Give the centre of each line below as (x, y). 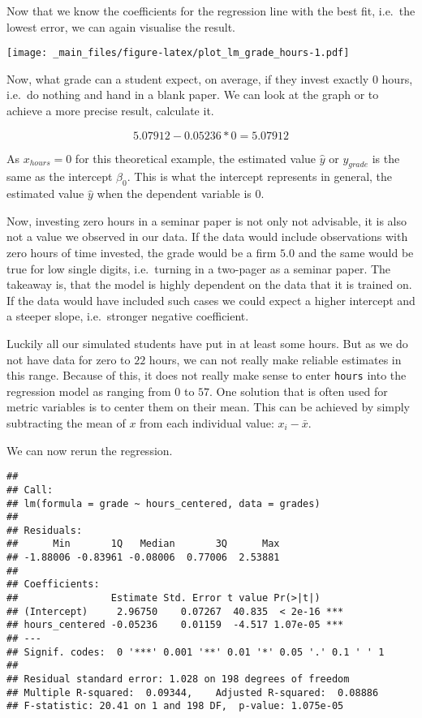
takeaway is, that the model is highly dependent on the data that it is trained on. (209, 284)
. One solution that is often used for (299, 391)
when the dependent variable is (174, 193)
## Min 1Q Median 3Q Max (143, 544)
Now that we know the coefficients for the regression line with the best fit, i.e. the (211, 11)
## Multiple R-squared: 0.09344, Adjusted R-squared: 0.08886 (193, 692)
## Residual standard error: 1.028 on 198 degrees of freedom (178, 679)
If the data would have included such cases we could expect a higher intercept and (211, 300)
